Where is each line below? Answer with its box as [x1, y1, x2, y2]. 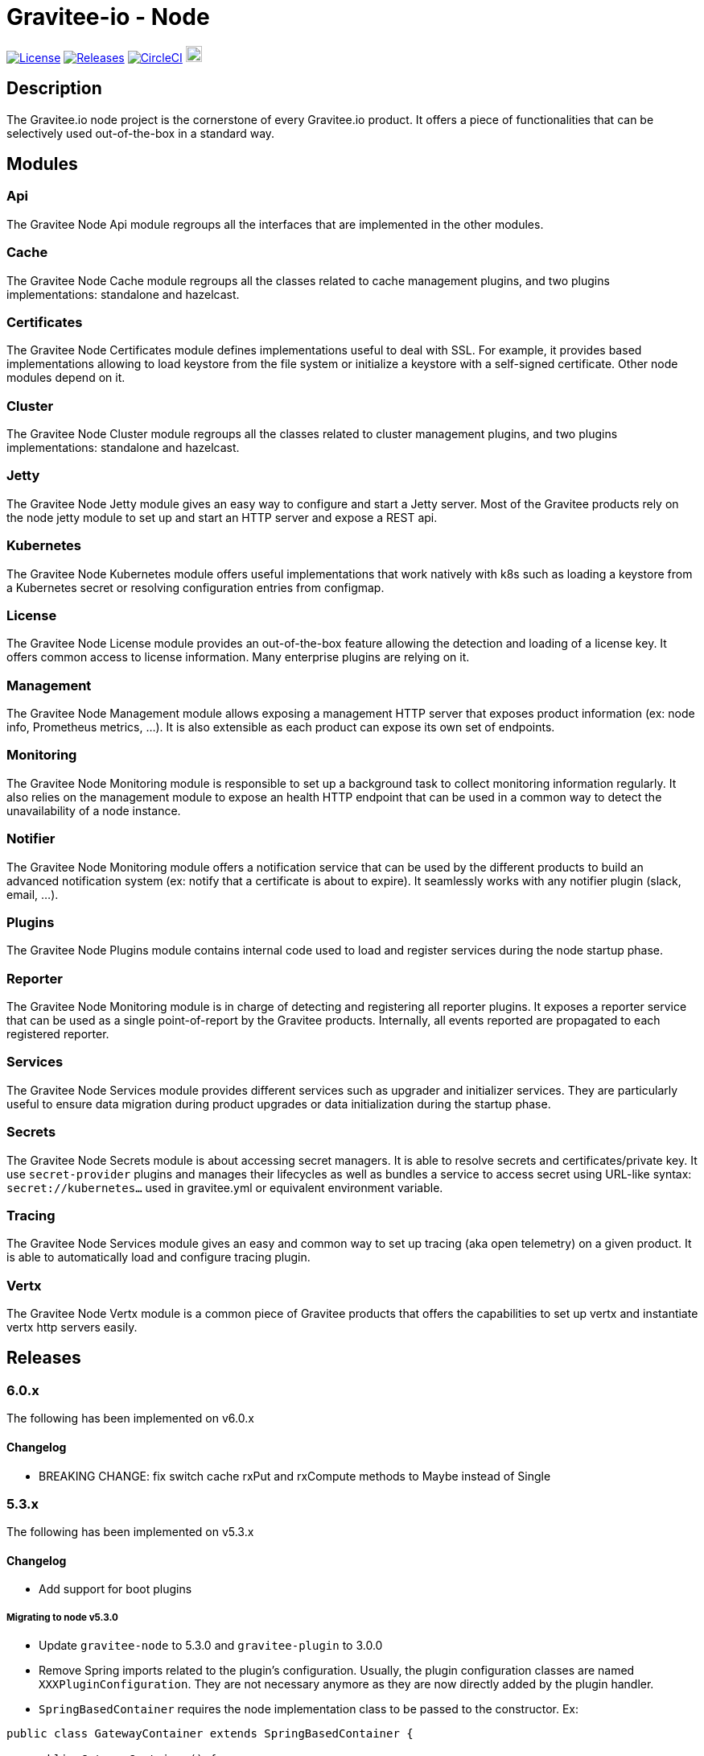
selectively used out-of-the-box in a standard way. [6, 126, 275, 140]
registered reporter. [6, 1027, 109, 1042]
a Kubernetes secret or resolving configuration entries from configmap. [6, 580, 385, 594]
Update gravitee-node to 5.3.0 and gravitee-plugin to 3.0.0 [39, 1638, 383, 1653]
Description [6, 78, 102, 99]
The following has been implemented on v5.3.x [6, 1525, 254, 1539]
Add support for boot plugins [39, 1582, 192, 1597]
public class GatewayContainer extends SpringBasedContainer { [6, 1727, 414, 1741]
